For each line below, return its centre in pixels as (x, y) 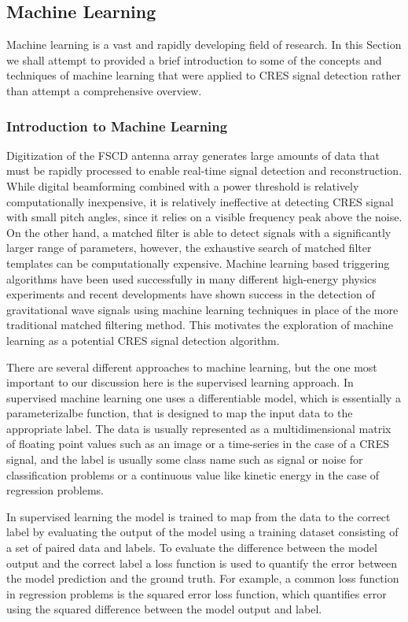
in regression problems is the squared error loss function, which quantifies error (197, 593)
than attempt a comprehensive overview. (104, 90)
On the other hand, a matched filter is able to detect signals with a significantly (199, 232)
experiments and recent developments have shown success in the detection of (191, 294)
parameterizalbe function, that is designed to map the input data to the (180, 413)
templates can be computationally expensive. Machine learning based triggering (198, 263)
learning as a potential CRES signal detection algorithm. (143, 340)
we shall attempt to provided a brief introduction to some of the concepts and (194, 59)
